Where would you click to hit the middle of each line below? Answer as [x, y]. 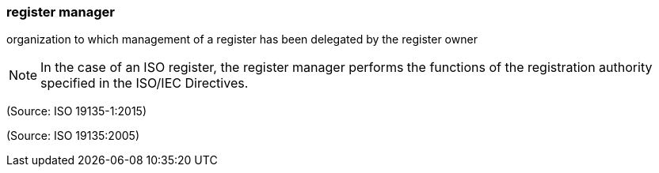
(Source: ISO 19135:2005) [73, 136]
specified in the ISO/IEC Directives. [145, 83]
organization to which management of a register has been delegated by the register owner [242, 39]
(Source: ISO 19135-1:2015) [76, 111]
